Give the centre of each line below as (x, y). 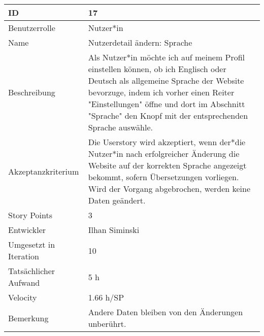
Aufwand (24, 282)
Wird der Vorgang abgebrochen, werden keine (169, 189)
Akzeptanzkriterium (44, 171)
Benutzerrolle (32, 28)
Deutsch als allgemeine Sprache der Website (166, 80)
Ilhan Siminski (114, 230)
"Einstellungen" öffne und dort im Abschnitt (167, 104)
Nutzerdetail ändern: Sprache (140, 42)
